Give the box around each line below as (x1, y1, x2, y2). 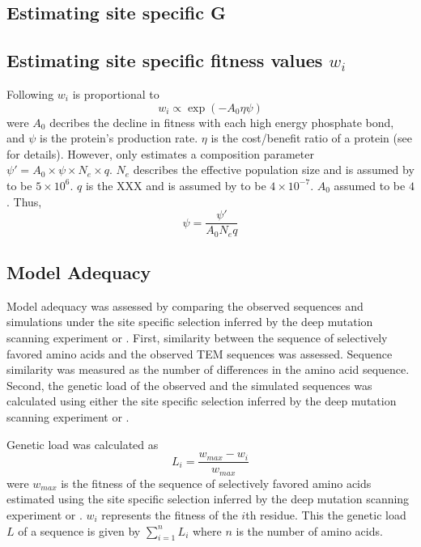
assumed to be (334, 176, 406, 193)
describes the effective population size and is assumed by (133, 161, 415, 178)
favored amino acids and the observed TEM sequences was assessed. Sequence (6, 345, 393, 362)
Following (6, 85, 54, 102)
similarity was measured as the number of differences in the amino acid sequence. (6, 361, 410, 378)
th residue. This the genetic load (245, 506, 406, 523)
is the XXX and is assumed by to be (85, 176, 266, 193)
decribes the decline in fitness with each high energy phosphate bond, (49, 113, 394, 130)
